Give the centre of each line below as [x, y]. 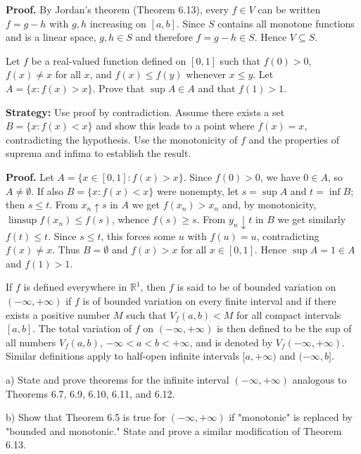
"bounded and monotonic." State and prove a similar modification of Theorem [174, 430]
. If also [47, 190]
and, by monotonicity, [269, 204]
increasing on [118, 23]
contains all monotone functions [286, 23]
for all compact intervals [289, 314]
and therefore [164, 37]
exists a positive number [58, 314]
